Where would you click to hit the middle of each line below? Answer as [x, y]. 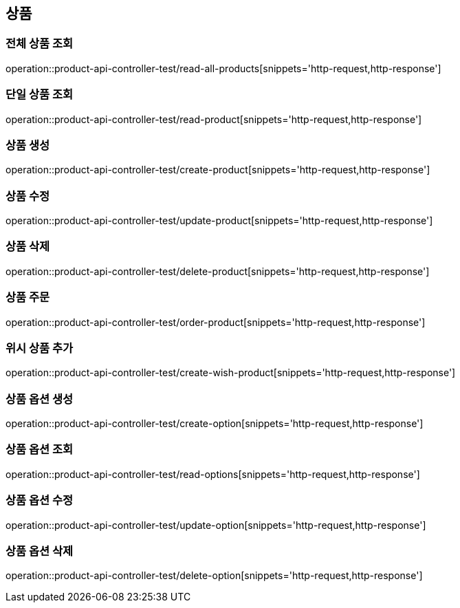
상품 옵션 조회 [40, 449]
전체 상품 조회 [40, 44]
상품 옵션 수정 [40, 500]
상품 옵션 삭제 [40, 551]
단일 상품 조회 [40, 95]
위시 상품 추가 [40, 348]
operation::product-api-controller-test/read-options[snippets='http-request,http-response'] [213, 474]
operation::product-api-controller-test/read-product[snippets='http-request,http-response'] [214, 119]
